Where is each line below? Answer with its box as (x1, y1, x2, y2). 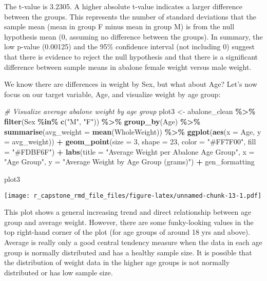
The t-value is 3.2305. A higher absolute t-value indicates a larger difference (4, 1, 242, 11)
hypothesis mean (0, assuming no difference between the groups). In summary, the (4, 31, 263, 42)
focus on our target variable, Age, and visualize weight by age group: (4, 88, 221, 99)
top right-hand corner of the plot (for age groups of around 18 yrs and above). (4, 227, 251, 237)
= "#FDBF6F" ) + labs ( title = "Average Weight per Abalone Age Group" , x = (4, 146, 255, 157)
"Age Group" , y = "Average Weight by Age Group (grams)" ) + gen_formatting (4, 156, 255, 167)
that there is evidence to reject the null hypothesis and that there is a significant (4, 51, 258, 62)
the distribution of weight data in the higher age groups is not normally (4, 257, 230, 268)
